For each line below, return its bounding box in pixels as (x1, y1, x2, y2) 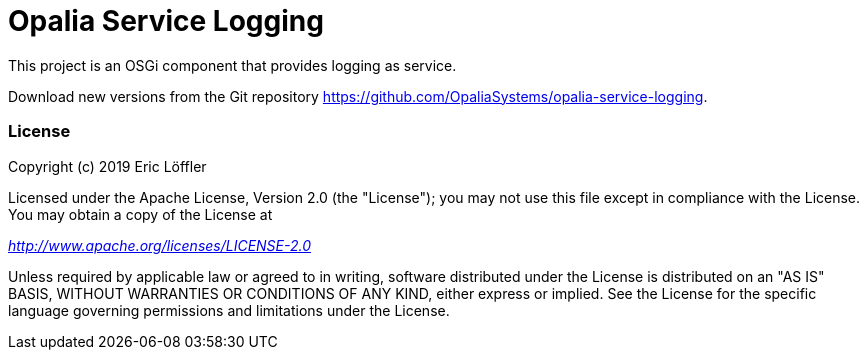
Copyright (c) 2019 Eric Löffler (8, 157, 207, 175)
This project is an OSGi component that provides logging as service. (8, 56, 457, 74)
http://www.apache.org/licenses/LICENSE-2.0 (8, 236, 312, 254)
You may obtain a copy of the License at (8, 205, 273, 223)
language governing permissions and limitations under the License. (8, 301, 450, 319)
